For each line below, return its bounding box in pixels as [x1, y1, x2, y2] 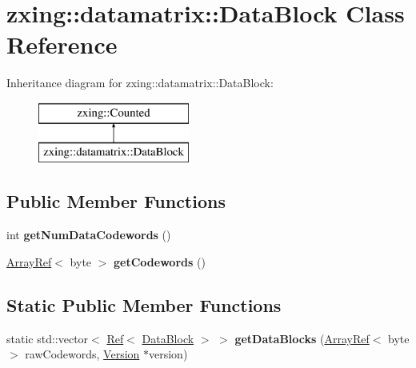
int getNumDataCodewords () [6, 226, 171, 243]
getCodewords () [114, 253, 206, 270]
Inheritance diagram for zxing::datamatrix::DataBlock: [6, 74, 274, 91]
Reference [6, 28, 118, 61]
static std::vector [6, 330, 89, 346]
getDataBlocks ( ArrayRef [234, 330, 370, 346]
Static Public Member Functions [6, 292, 282, 317]
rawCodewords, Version [25, 346, 140, 362]
